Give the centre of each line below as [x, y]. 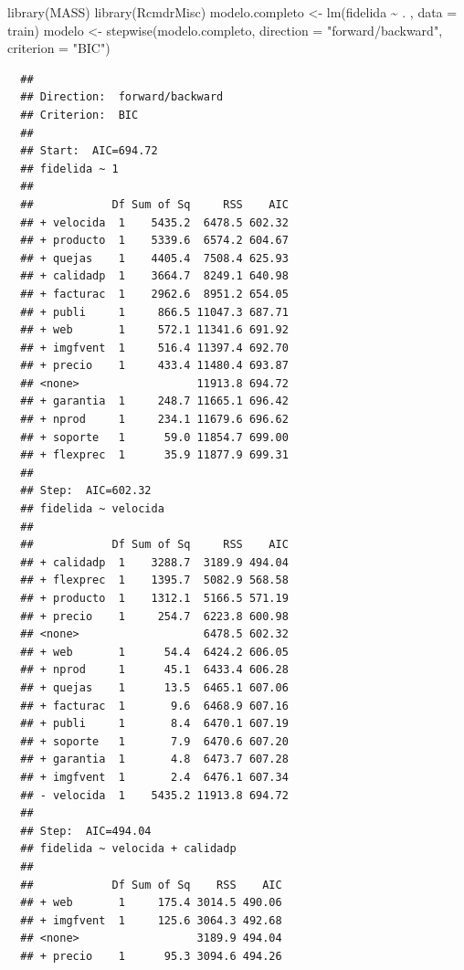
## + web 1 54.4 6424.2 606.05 [154, 652]
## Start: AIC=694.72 [89, 151]
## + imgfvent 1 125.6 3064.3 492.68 [151, 920]
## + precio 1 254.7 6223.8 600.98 [154, 616]
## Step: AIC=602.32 [86, 491]
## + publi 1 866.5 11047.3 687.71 [154, 312]
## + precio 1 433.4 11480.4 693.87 [154, 366]
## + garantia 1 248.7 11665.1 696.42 [154, 401]
